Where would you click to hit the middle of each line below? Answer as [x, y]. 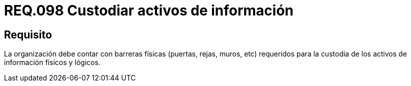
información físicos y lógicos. [52, 62]
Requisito [28, 34]
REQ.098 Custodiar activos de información [149, 10]
